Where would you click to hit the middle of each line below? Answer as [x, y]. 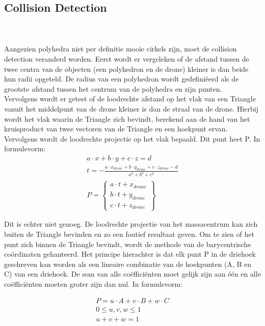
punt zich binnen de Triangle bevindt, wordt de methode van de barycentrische [128, 244]
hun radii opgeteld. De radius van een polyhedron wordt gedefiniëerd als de [122, 79]
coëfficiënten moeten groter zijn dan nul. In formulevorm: [94, 284]
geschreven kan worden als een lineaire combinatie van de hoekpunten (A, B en [128, 264]
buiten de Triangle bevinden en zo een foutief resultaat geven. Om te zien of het [129, 234]
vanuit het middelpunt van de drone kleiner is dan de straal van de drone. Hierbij [131, 108]
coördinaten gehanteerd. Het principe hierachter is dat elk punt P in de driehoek [130, 254]
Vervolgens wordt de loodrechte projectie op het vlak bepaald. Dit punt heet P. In [132, 138]
